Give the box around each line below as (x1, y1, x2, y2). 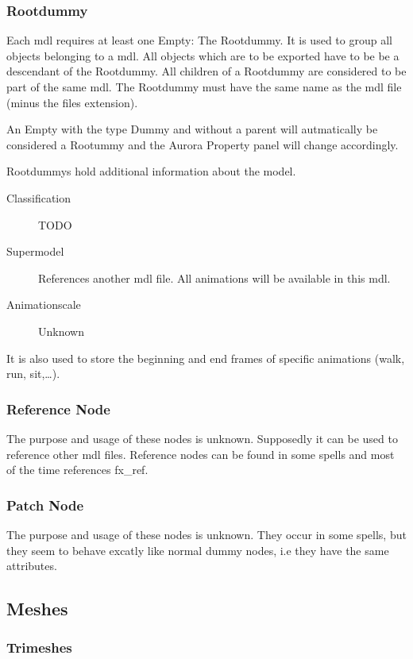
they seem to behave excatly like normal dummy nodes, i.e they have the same (6, 541, 389, 558)
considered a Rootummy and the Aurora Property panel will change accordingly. (6, 136, 399, 152)
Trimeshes (6, 638, 72, 657)
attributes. (6, 557, 57, 574)
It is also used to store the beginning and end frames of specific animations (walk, (6, 349, 405, 366)
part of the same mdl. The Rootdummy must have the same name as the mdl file (6, 79, 402, 94)
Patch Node (6, 495, 84, 514)
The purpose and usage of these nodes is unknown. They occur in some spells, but (6, 526, 407, 542)
